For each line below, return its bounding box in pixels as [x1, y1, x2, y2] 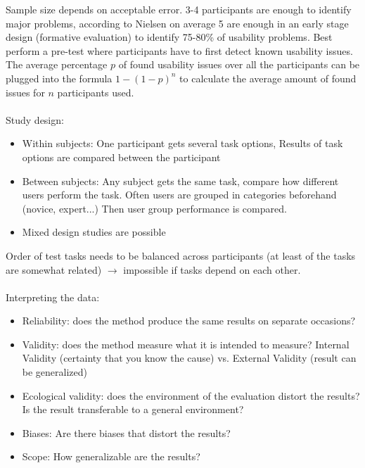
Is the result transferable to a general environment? [22, 402, 244, 417]
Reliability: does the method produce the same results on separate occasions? [22, 313, 356, 328]
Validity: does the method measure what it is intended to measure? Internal [22, 336, 350, 351]
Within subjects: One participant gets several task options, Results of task [22, 136, 343, 151]
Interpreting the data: [6, 289, 100, 304]
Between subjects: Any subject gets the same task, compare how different [22, 173, 339, 188]
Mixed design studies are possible [22, 224, 166, 239]
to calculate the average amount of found [179, 70, 357, 85]
